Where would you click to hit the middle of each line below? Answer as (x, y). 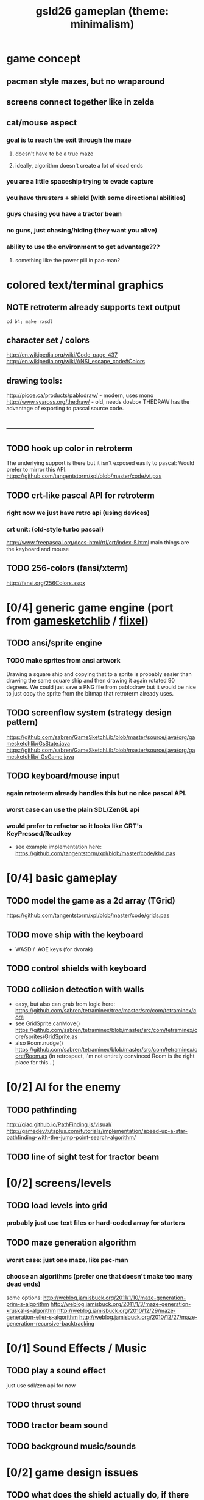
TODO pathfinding (42, 1109)
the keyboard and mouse (37, 549)
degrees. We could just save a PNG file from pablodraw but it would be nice (101, 687)
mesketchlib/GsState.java (38, 743)
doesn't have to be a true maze (54, 154)
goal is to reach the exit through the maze (69, 140)
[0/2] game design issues (72, 1472)
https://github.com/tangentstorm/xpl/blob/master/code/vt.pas (84, 476)
